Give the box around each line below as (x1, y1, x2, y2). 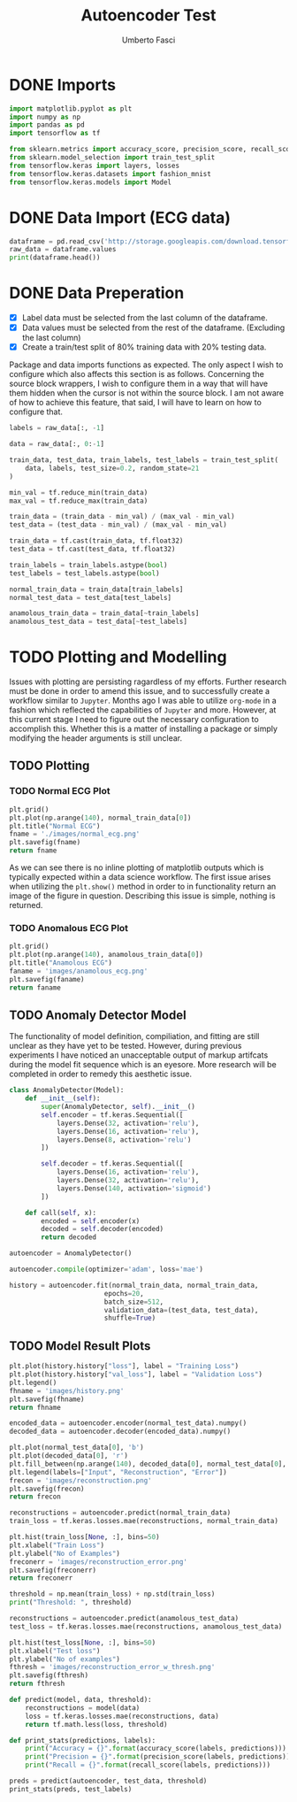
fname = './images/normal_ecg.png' (9, 829, 141, 839)
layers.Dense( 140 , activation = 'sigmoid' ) (56, 1183, 212, 1193)
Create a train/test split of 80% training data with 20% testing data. (21, 342, 267, 352)
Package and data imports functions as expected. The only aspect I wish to (9, 359, 284, 370)
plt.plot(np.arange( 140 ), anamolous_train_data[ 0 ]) (9, 951, 203, 959)
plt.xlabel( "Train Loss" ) (9, 1541, 104, 1550)
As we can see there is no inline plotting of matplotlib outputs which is (9, 862, 264, 873)
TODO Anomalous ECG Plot (9, 921, 129, 934)
